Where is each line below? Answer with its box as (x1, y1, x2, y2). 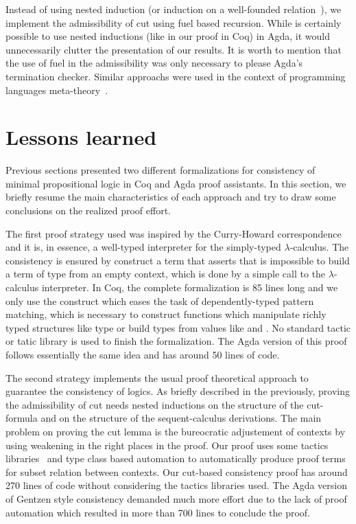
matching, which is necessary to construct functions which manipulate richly (5, 307, 327, 321)
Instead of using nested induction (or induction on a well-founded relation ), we (5, 2, 342, 16)
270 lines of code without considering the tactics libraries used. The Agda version (5, 478, 347, 492)
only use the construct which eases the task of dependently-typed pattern (5, 293, 314, 308)
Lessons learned (5, 123, 157, 151)
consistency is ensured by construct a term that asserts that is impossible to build (5, 253, 350, 267)
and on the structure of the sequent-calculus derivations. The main (40, 411, 322, 425)
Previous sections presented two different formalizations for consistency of (5, 163, 316, 177)
